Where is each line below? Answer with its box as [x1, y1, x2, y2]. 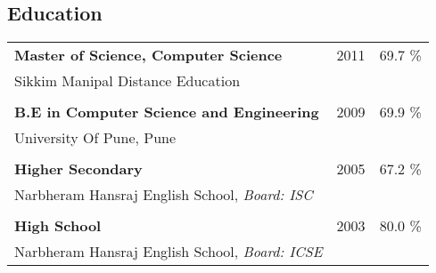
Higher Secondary [14, 158, 143, 180]
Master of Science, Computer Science [14, 44, 283, 66]
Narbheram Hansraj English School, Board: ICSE [14, 241, 323, 262]
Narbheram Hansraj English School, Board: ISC [14, 184, 313, 205]
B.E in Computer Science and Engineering [14, 101, 319, 123]
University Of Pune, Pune [14, 127, 177, 149]
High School [14, 215, 102, 237]
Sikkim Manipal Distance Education [14, 70, 241, 92]
